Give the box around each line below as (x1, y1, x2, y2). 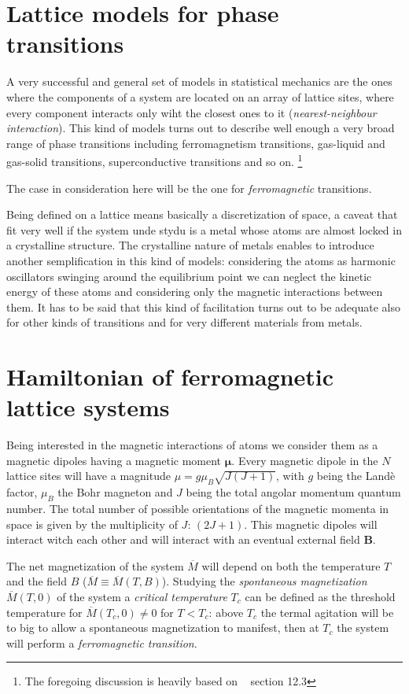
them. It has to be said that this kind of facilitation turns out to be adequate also (6, 298, 400, 315)
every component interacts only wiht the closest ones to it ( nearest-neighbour (6, 104, 377, 120)
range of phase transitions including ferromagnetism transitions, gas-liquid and (6, 135, 385, 151)
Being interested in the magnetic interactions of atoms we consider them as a (6, 437, 378, 453)
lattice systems (6, 391, 170, 423)
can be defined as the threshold (245, 588, 396, 604)
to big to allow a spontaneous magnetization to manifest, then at (6, 619, 319, 636)
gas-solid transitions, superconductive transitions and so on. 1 (6, 151, 303, 169)
